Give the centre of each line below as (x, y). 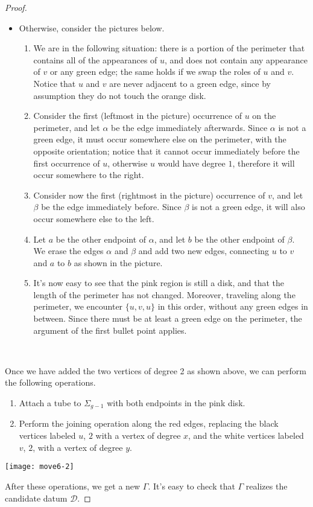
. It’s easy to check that (191, 486)
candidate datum (36, 498)
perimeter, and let (67, 127)
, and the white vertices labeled (246, 435)
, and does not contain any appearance (236, 59)
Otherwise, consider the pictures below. (92, 27)
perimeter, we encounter (78, 306)
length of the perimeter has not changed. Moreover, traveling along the (164, 294)
